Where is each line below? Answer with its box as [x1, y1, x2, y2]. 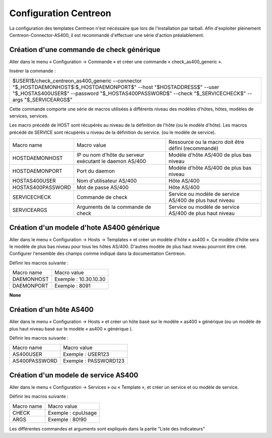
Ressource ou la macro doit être [168, 139, 244, 146]
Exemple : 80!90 [48, 416, 87, 423]
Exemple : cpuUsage [48, 409, 97, 416]
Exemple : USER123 [63, 351, 109, 358]
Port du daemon [76, 168, 115, 175]
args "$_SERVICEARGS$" [12, 96, 73, 103]
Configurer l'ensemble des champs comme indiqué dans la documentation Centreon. [9, 250, 186, 257]
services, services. [9, 113, 49, 119]
